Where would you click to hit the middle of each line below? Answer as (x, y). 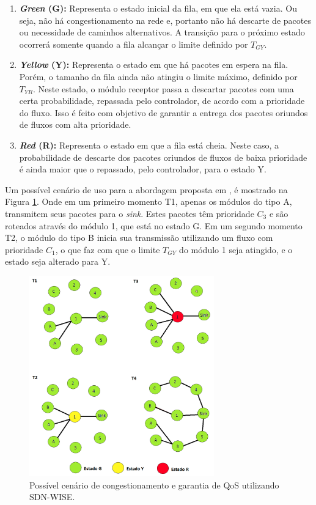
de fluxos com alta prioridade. (75, 124)
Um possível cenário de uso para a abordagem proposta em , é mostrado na (146, 189)
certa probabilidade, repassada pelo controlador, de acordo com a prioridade (162, 101)
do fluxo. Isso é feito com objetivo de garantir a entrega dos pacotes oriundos (164, 112)
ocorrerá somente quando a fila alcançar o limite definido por (134, 44)
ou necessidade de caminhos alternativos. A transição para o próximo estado (162, 32)
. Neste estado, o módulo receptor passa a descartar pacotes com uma (163, 88)
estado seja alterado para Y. (58, 261)
